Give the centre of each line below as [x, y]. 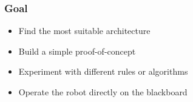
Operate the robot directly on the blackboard [103, 92]
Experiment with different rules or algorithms [103, 71]
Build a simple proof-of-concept [77, 51]
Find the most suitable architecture [84, 31]
